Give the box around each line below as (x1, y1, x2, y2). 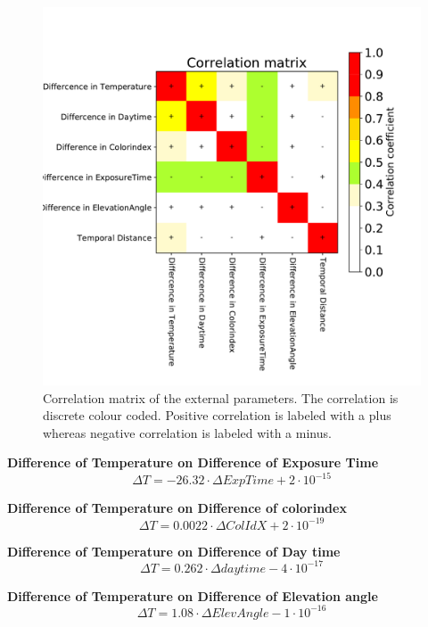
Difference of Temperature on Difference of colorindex (7, 499, 347, 517)
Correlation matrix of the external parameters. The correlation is (43, 388, 399, 407)
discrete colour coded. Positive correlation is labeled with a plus (43, 406, 391, 425)
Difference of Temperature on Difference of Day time (7, 541, 341, 560)
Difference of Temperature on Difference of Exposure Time (7, 453, 379, 472)
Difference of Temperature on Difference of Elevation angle (7, 586, 378, 605)
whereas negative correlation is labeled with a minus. (43, 423, 332, 441)
